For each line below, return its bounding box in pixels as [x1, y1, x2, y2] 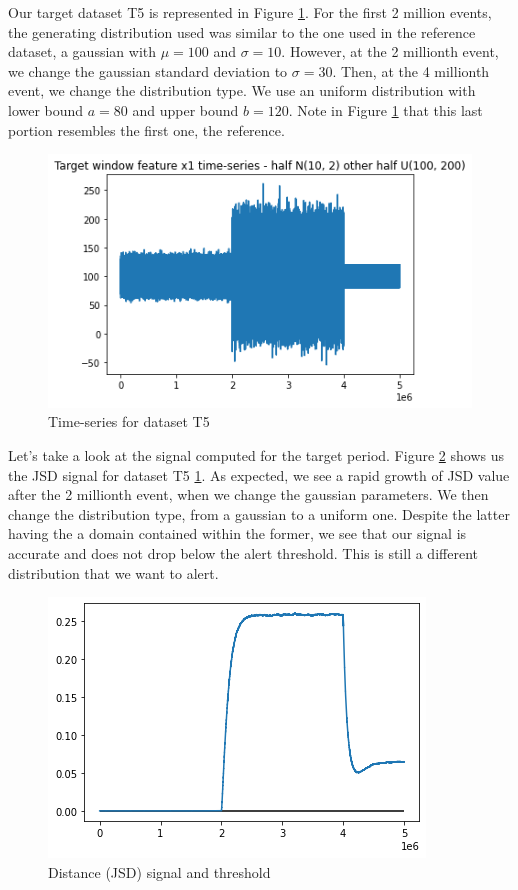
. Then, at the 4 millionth [332, 60, 490, 81]
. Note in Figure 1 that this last [288, 99, 483, 120]
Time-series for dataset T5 [48, 411, 210, 432]
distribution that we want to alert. [8, 562, 219, 583]
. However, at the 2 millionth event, [281, 41, 499, 62]
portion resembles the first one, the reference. [8, 119, 285, 140]
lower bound [8, 99, 84, 120]
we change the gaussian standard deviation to [8, 60, 288, 81]
